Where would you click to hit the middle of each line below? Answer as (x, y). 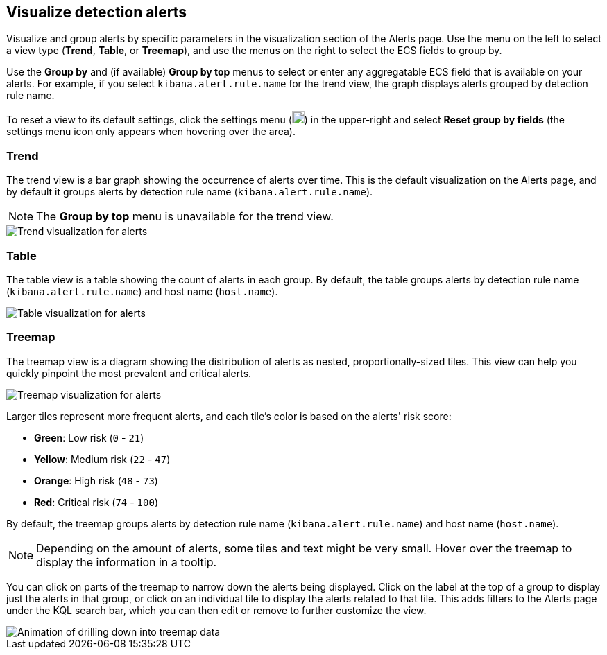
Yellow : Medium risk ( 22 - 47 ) (102, 459)
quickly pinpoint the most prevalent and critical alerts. (129, 373)
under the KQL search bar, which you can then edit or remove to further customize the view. (216, 610)
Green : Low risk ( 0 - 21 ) (89, 437)
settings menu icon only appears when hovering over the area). (151, 132)
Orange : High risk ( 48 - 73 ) (96, 480)
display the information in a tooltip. (127, 562)
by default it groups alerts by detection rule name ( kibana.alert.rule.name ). (190, 192)
